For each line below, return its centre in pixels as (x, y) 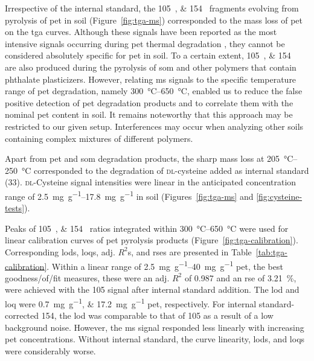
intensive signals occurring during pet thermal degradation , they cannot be (145, 43)
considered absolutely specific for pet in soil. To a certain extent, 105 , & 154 (148, 55)
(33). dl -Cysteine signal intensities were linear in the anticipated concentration (151, 182)
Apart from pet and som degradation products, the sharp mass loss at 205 (142, 158)
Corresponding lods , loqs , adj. (60, 251)
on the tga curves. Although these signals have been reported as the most (141, 32)
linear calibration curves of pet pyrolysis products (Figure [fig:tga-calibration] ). (152, 240)
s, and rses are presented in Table (190, 251)
